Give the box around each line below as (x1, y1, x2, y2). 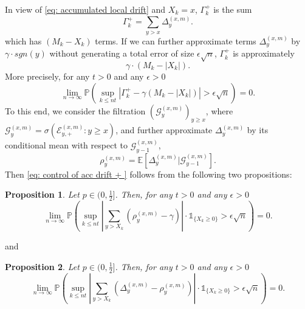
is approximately (233, 47, 295, 60)
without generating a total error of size (49, 47, 194, 60)
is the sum (213, 3, 252, 15)
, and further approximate (115, 123, 213, 136)
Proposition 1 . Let (5, 188, 80, 201)
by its (247, 123, 269, 136)
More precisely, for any (5, 69, 90, 82)
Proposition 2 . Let (5, 260, 80, 273)
